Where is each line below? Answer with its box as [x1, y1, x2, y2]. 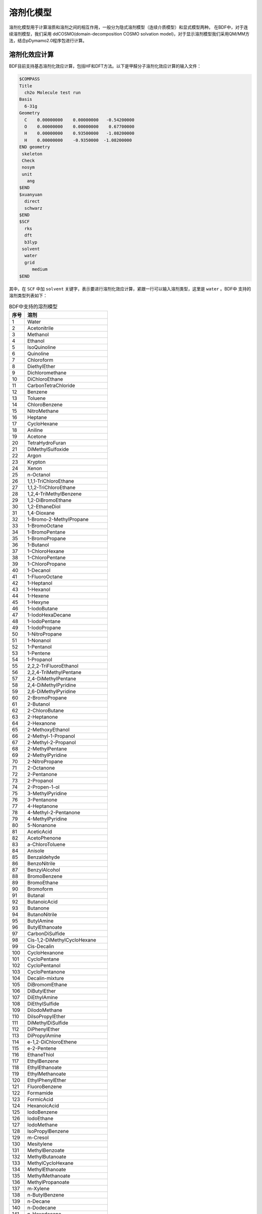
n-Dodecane [27, 1204, 56, 1211]
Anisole [27, 847, 45, 854]
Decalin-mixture [27, 975, 64, 981]
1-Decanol [27, 567, 51, 573]
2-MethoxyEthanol [27, 726, 70, 733]
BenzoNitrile [27, 860, 56, 867]
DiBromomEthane [27, 981, 67, 988]
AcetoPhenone [27, 834, 62, 841]
